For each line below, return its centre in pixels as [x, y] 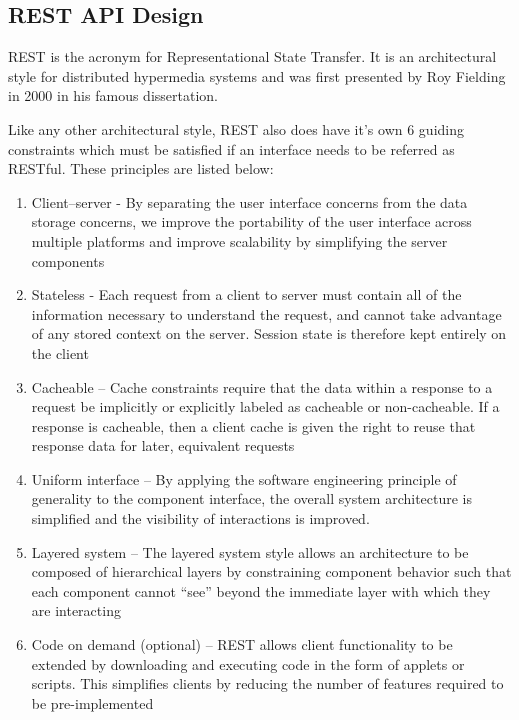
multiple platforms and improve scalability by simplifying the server [239, 240]
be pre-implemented [92, 702]
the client [60, 352]
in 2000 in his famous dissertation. [113, 95]
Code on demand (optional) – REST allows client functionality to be [242, 644]
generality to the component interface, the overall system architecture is [252, 498]
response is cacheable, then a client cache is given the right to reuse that [253, 425]
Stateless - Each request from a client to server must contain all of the [246, 294]
